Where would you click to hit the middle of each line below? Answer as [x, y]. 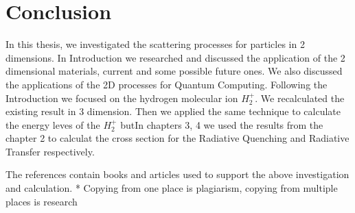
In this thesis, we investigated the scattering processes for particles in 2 [155, 44]
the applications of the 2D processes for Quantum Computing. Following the [167, 84]
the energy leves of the [53, 124]
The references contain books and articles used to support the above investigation [177, 174]
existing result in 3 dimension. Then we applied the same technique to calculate [173, 111]
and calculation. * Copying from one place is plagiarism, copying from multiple [172, 188]
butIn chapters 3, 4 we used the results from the [222, 124]
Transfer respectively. [50, 151]
